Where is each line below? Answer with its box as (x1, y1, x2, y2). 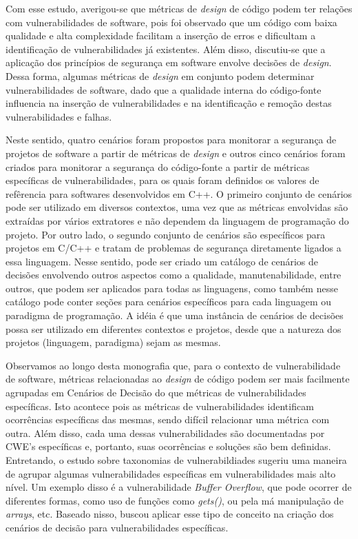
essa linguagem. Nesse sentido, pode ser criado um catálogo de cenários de (6, 254, 319, 268)
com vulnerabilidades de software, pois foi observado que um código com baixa (6, 14, 337, 29)
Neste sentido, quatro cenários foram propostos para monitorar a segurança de (6, 132, 337, 147)
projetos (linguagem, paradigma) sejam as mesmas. (6, 335, 221, 349)
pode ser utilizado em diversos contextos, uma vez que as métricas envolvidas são (6, 200, 348, 214)
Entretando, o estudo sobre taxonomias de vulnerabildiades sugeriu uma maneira (6, 453, 347, 467)
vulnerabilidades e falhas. (6, 109, 112, 123)
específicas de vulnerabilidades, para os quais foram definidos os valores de (6, 173, 319, 187)
